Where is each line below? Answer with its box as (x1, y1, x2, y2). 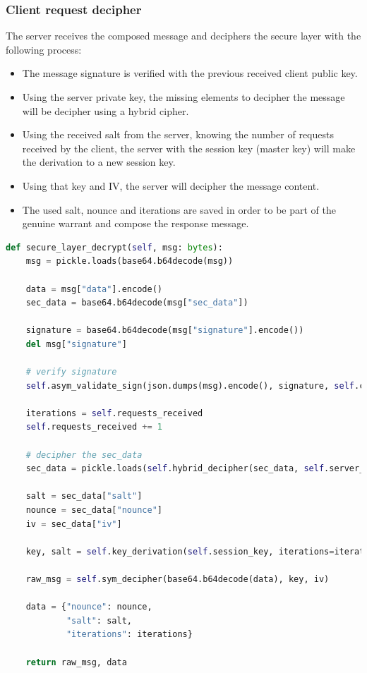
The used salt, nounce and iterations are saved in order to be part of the (22, 202, 337, 217)
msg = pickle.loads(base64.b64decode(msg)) (25, 256, 234, 267)
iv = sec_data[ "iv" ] (25, 519, 122, 529)
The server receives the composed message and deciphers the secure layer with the (6, 28, 361, 43)
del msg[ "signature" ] (25, 339, 127, 349)
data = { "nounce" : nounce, (25, 602, 152, 612)
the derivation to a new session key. (22, 154, 176, 169)
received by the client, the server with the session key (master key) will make (22, 140, 356, 155)
